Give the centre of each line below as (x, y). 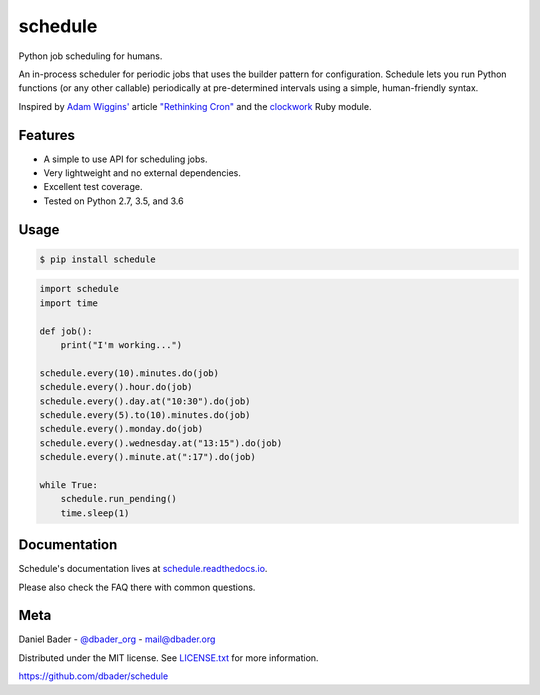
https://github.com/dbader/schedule (93, 676)
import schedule (79, 289)
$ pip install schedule (98, 259)
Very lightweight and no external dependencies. (142, 173)
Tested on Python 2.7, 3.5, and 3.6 (113, 201)
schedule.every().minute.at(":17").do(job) (148, 457)
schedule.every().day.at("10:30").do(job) (145, 401)
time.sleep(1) (95, 513)
